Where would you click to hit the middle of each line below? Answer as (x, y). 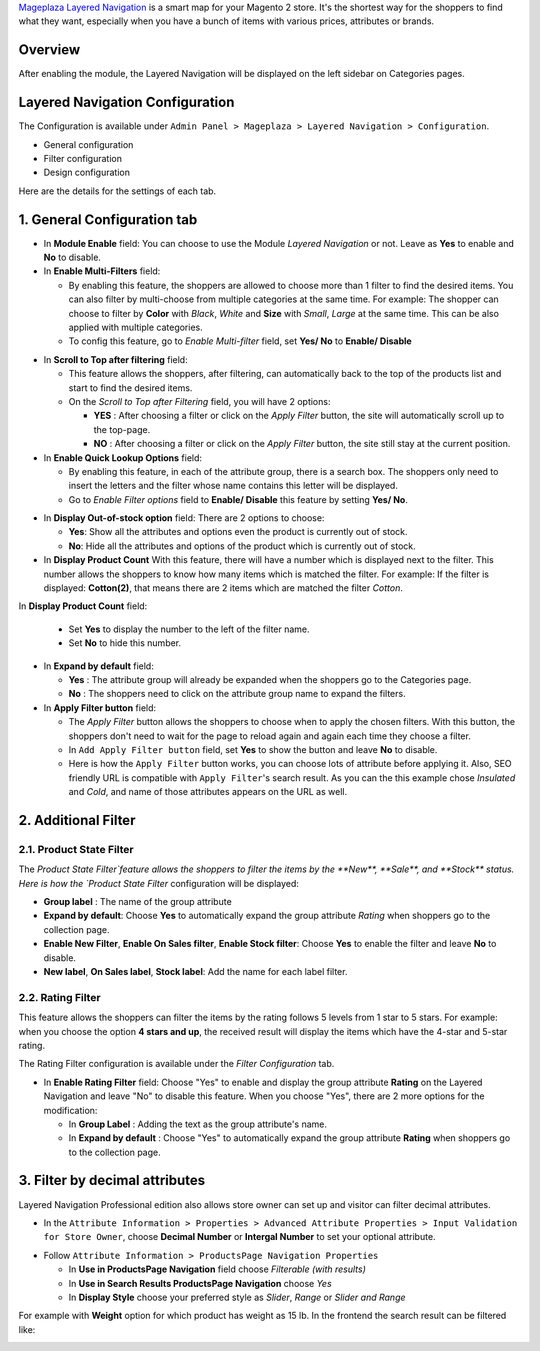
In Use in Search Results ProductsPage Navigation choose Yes (200, 1283)
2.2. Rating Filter (59, 997)
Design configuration (86, 172)
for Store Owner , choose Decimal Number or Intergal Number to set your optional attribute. (239, 1237)
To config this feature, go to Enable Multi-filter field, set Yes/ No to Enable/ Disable (240, 341)
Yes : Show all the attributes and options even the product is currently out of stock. (238, 532)
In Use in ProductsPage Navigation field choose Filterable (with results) (217, 1269)
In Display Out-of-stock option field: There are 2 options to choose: (184, 518)
